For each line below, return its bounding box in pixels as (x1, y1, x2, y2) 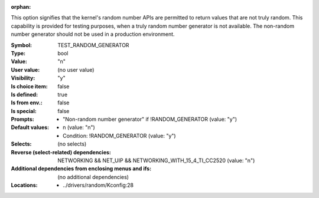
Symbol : (11, 41, 32, 48)
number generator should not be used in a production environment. (11, 31, 175, 38)
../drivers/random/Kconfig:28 (63, 181, 134, 189)
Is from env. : (11, 99, 43, 106)
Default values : (11, 124, 50, 131)
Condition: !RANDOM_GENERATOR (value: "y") (63, 132, 177, 139)
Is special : (11, 107, 37, 114)
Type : (11, 49, 26, 57)
